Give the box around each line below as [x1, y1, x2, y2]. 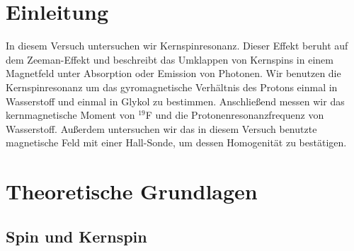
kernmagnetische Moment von [6, 107, 135, 122]
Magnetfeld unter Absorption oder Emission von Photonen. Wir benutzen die [6, 66, 341, 81]
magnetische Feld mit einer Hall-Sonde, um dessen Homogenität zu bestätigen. [6, 135, 347, 150]
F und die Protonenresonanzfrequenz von [145, 107, 324, 122]
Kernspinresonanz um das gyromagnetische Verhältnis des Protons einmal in [6, 79, 338, 94]
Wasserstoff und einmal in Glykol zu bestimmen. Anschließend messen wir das [6, 93, 345, 108]
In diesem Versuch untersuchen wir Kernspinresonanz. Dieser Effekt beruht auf [6, 38, 348, 53]
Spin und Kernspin [6, 225, 147, 247]
